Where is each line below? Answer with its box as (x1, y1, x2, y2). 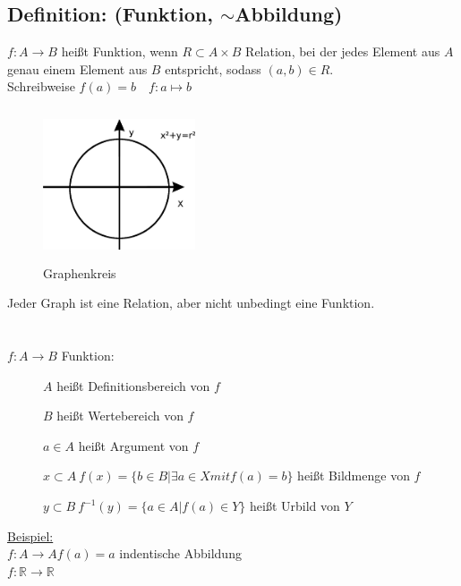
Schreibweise (7, 77, 75, 96)
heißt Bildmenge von (297, 466, 410, 485)
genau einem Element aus (7, 59, 148, 78)
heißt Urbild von (250, 497, 340, 514)
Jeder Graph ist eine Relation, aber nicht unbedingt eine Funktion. (7, 293, 375, 312)
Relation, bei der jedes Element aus (245, 42, 440, 61)
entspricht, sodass (165, 59, 261, 78)
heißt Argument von (78, 436, 189, 454)
